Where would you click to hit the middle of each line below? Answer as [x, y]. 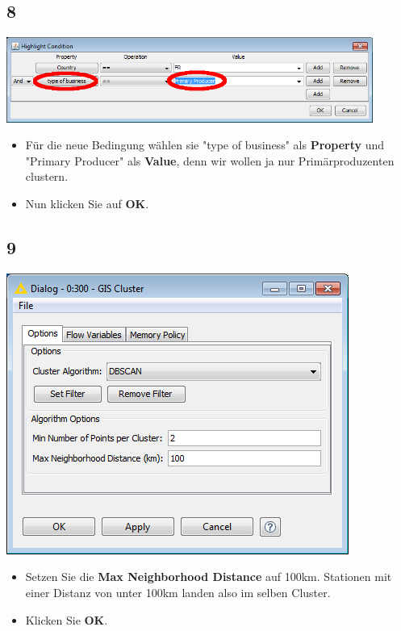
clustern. [47, 176]
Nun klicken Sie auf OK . [87, 204]
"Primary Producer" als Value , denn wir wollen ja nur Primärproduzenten [210, 160]
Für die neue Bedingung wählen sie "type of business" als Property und [205, 145]
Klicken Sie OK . [67, 619]
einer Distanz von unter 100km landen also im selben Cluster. [178, 593]
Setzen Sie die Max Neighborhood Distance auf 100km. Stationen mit [209, 577]
